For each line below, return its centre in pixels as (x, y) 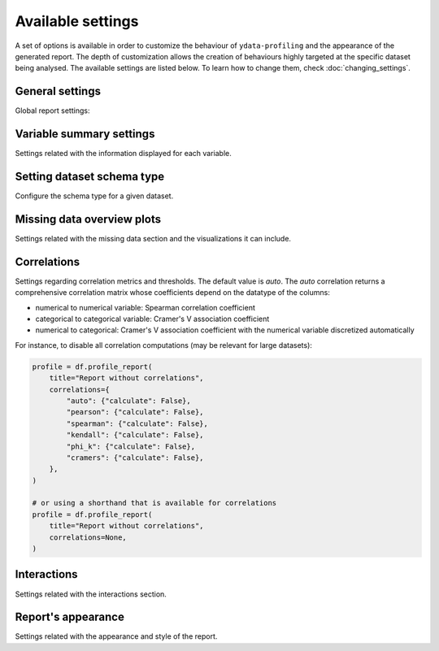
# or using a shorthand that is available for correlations (154, 503)
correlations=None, (88, 537)
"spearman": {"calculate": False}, (137, 423)
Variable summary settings (85, 134)
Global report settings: (52, 111)
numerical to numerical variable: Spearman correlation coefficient (145, 307)
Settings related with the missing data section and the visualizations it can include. (153, 238)
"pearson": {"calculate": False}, (135, 412)
